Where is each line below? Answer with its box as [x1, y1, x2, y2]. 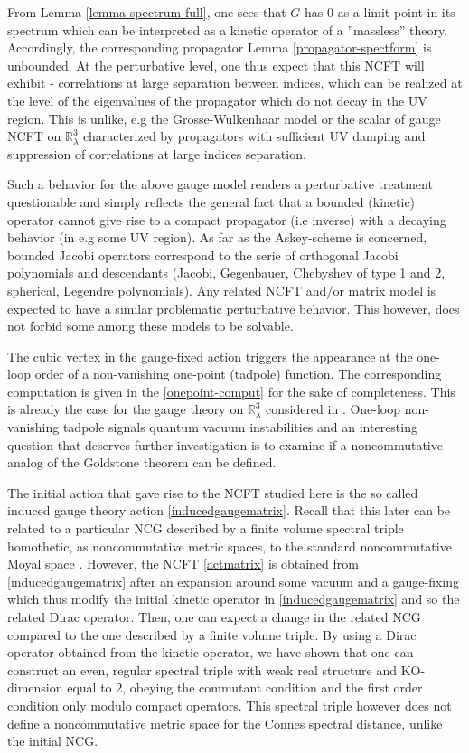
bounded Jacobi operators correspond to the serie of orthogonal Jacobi [7, 245, 399, 264]
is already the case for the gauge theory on [7, 400, 244, 419]
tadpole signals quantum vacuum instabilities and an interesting [62, 418, 417, 437]
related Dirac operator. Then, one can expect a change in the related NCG [7, 607, 421, 626]
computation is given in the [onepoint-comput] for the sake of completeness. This [7, 381, 455, 400]
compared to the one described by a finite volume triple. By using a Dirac [7, 625, 417, 644]
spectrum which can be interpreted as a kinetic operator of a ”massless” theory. [7, 20, 448, 39]
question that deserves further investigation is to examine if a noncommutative [7, 435, 443, 454]
